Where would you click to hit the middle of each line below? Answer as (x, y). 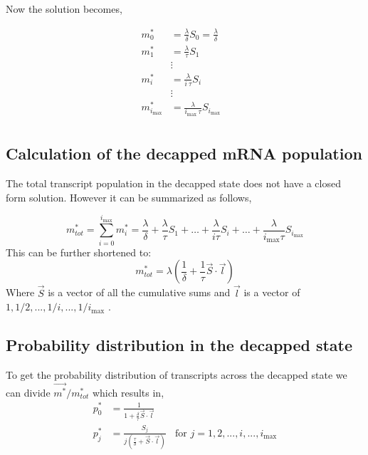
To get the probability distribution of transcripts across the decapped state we (177, 374)
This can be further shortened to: (79, 252)
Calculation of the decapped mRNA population (184, 153)
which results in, (128, 392)
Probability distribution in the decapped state (179, 345)
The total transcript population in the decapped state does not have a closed (173, 183)
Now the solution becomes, (64, 9)
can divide (28, 392)
